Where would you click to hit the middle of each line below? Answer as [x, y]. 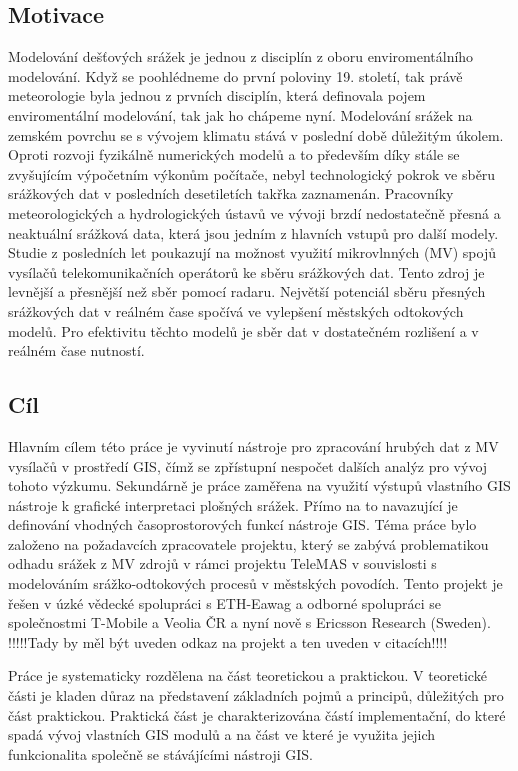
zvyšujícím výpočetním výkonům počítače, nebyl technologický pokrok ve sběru [252, 173]
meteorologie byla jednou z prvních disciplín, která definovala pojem [217, 95]
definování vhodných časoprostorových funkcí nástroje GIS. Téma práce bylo [242, 524]
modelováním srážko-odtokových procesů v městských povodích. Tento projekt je [255, 583]
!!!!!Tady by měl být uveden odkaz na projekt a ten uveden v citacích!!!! [228, 641]
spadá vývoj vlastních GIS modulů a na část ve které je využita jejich [221, 734]
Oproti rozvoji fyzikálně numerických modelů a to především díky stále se [234, 154]
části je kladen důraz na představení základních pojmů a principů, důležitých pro [256, 695]
